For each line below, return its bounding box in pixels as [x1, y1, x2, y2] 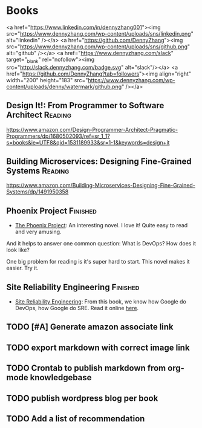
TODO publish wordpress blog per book [6, 393, 158, 403]
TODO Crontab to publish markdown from [6, 363, 166, 374]
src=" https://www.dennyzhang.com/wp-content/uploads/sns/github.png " [6, 43, 191, 50]
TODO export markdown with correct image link [6, 342, 190, 352]
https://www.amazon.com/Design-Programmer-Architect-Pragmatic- [6, 126, 178, 133]
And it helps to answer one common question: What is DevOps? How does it [6, 240, 197, 247]
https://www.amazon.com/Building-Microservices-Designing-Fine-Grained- [6, 182, 195, 189]
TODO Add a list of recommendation [6, 413, 145, 424]
